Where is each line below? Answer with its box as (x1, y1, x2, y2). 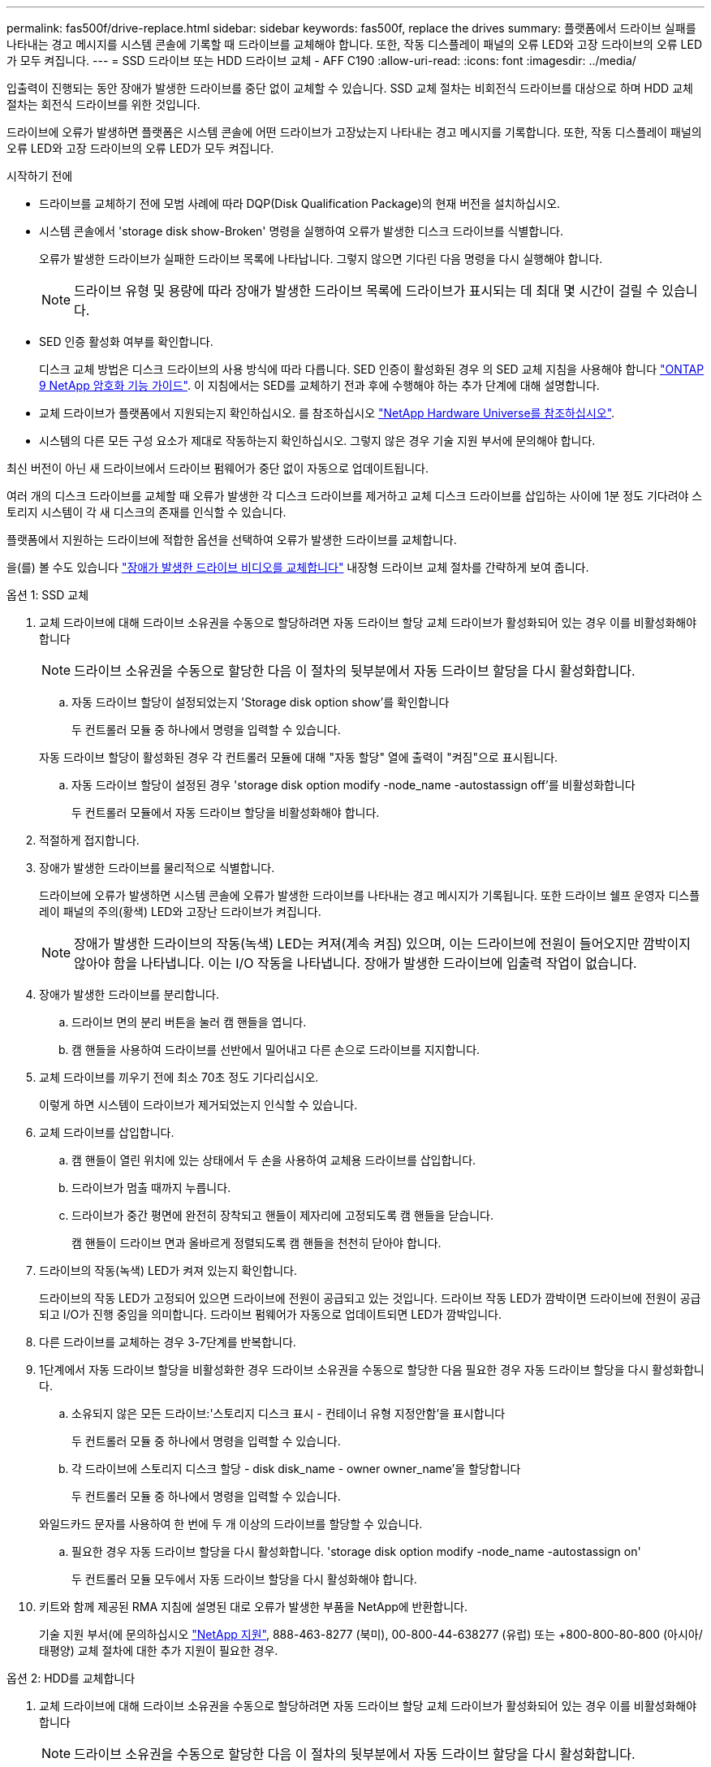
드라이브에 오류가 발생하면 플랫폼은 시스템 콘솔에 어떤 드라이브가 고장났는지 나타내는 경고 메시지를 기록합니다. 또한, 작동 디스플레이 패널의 (6, 125, 702, 139)
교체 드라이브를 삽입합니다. (39, 1125, 175, 1139)
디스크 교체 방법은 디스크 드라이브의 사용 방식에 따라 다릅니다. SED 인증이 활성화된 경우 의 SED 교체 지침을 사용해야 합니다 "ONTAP (39, 362, 705, 376)
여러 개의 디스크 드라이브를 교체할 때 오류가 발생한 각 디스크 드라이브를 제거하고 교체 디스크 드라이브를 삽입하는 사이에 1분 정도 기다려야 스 (6, 489, 703, 503)
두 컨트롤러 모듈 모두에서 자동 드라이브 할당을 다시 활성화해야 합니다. (71, 1572, 417, 1586)
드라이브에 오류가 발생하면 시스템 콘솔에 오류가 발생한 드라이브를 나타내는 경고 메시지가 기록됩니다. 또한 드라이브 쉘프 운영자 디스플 (39, 888, 700, 902)
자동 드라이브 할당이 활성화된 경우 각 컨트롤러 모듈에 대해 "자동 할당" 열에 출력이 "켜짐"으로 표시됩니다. (39, 750, 558, 764)
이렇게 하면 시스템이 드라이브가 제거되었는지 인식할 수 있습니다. (39, 1098, 358, 1112)
